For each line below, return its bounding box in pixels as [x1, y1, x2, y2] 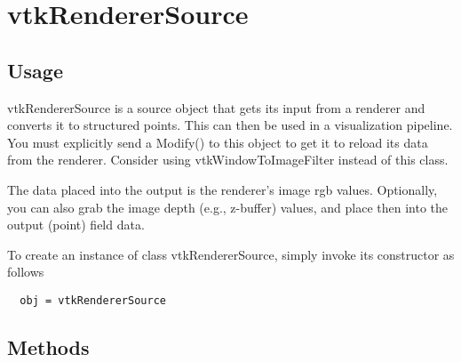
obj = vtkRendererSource [20, 294, 166, 307]
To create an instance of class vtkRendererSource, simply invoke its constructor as [7, 245, 455, 263]
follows [7, 262, 44, 281]
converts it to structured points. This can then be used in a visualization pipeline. [7, 116, 453, 134]
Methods [7, 333, 90, 360]
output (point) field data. [7, 215, 145, 234]
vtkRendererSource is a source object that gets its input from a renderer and [7, 98, 425, 117]
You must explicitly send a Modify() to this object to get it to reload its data [7, 133, 428, 151]
